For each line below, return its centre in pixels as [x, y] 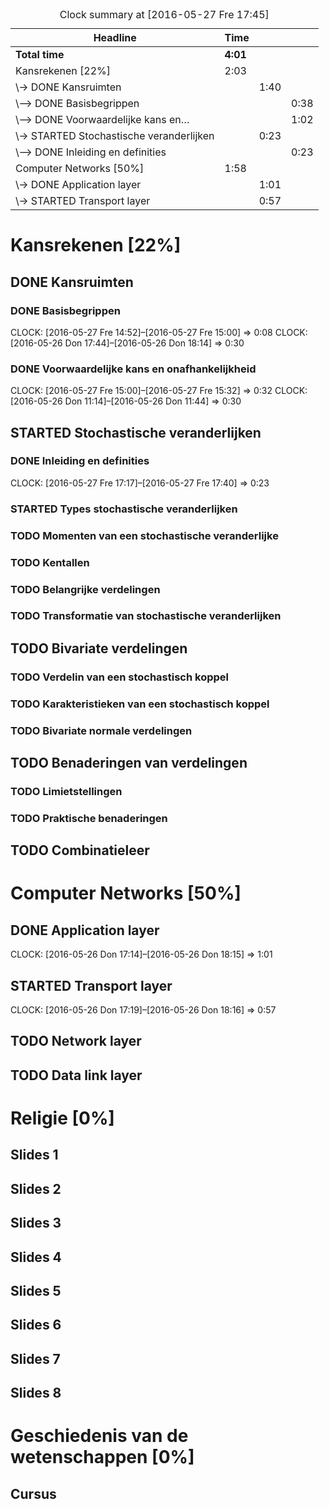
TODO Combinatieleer [80, 850]
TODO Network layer [76, 1041]
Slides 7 [35, 1358]
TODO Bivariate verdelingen [99, 648]
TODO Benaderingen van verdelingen [129, 763]
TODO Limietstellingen [66, 791]
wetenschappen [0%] [102, 1457]
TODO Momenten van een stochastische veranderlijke [144, 535]
